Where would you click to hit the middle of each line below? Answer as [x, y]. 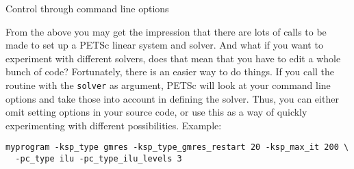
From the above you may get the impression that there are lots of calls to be [166, 31]
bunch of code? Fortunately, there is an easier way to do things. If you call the [170, 71]
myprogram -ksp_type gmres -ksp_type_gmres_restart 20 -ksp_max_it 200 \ [177, 147]
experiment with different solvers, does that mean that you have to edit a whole [173, 58]
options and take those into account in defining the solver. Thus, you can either [172, 98]
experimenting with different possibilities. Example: [114, 125]
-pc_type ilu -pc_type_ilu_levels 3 [99, 159]
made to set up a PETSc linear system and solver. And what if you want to [164, 45]
